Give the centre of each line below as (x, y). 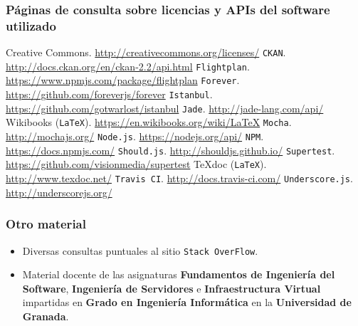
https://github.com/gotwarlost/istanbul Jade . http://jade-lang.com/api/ (165, 108)
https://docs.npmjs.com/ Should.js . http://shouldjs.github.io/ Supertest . (170, 150)
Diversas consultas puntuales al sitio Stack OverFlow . (140, 250)
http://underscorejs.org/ (59, 192)
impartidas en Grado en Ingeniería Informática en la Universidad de (187, 302)
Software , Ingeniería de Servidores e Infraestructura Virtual (172, 288)
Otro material (46, 224)
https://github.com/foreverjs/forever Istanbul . (109, 94)
